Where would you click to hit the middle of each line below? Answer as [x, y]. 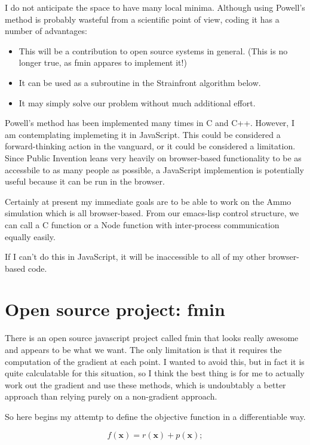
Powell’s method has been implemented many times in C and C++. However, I [150, 123]
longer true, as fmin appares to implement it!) [103, 62]
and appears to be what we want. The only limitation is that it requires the [143, 349]
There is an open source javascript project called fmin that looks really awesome [152, 338]
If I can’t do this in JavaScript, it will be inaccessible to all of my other [135, 257]
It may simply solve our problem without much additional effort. [137, 102]
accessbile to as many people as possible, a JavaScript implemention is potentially [154, 169]
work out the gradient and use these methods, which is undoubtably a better [145, 384]
